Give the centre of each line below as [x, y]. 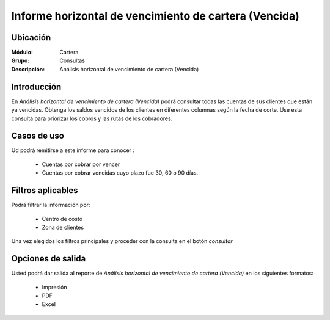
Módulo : [22, 53]
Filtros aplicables [45, 190]
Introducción [36, 86]
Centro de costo [62, 219]
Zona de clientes [63, 227]
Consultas [72, 60]
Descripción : [28, 69]
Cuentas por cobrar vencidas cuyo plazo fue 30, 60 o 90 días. [120, 173]
